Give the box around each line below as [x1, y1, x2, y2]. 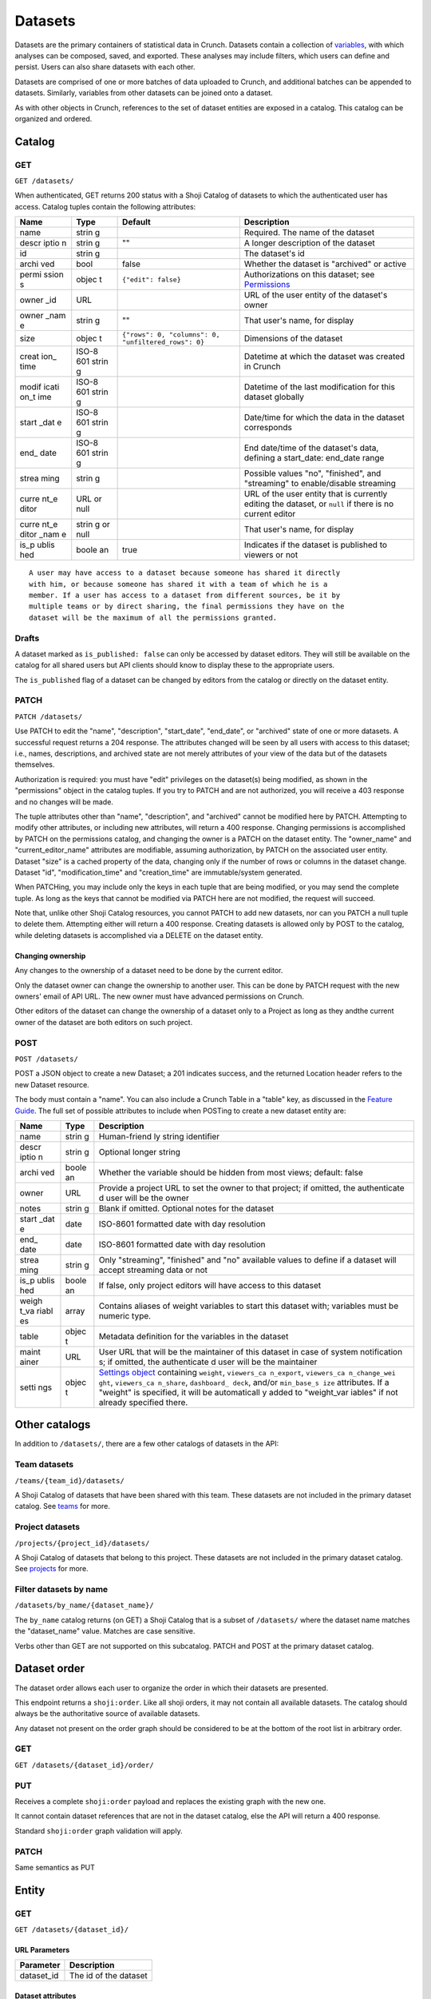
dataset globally [243, 392, 305, 403]
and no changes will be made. [14, 796, 113, 807]
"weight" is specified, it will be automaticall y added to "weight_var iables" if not [98, 1387, 398, 1398]
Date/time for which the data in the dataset [243, 412, 405, 423]
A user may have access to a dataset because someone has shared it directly [29, 569, 341, 577]
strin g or [76, 519, 111, 530]
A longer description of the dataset [243, 237, 375, 249]
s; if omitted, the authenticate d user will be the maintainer [98, 1356, 318, 1367]
